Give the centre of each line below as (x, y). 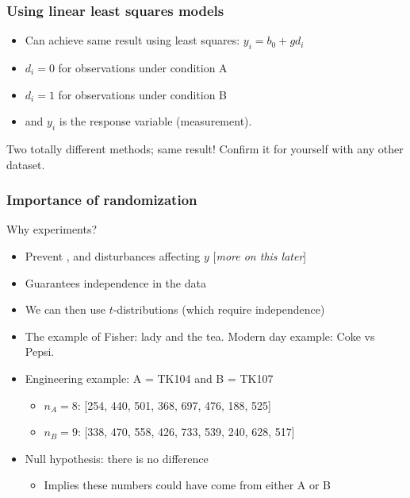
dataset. (26, 164)
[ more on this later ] (260, 256)
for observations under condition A (143, 68)
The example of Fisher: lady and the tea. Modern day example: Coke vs (200, 336)
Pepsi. (40, 351)
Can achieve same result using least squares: (132, 40)
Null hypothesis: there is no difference (117, 458)
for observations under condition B (143, 94)
